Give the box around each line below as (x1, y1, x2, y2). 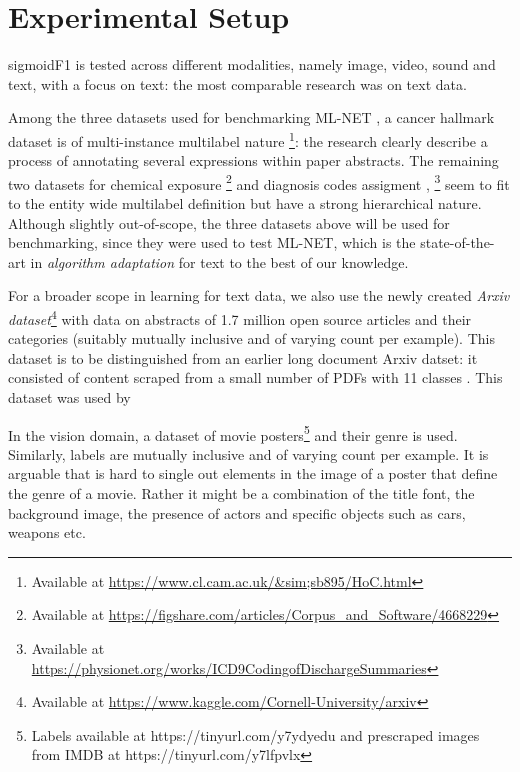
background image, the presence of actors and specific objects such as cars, (8, 502, 466, 523)
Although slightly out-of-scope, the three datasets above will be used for (8, 212, 450, 233)
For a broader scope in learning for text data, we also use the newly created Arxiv (8, 285, 510, 306)
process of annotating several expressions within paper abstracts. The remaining (8, 150, 499, 171)
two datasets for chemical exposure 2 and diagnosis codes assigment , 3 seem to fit (8, 170, 510, 194)
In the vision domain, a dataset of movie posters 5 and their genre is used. (8, 421, 458, 445)
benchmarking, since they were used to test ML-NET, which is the (8, 232, 416, 253)
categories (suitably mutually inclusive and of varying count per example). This (8, 328, 495, 349)
